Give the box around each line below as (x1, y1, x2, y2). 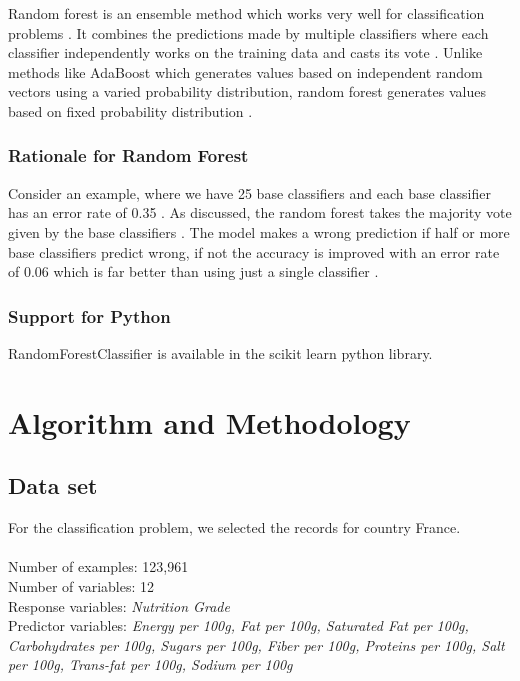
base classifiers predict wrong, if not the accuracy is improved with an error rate (8, 241, 500, 262)
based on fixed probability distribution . (8, 100, 253, 121)
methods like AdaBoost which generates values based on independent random (8, 61, 483, 82)
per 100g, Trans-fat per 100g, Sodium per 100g (8, 654, 293, 675)
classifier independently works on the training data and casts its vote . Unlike (8, 42, 483, 63)
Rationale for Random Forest (8, 143, 249, 168)
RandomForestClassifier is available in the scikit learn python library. (8, 342, 433, 363)
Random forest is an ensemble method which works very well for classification (8, 3, 485, 23)
